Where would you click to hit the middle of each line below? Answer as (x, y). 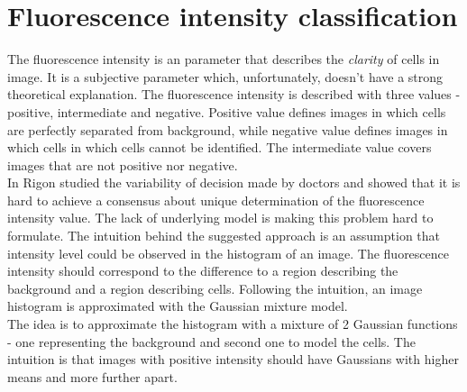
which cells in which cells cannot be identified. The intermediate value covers (220, 147)
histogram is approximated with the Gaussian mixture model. (178, 306)
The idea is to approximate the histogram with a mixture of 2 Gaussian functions (233, 324)
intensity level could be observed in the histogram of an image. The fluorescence (228, 253)
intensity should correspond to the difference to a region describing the (203, 271)
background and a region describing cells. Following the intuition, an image (215, 288)
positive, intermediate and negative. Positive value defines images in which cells (227, 111)
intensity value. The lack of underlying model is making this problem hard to (220, 218)
